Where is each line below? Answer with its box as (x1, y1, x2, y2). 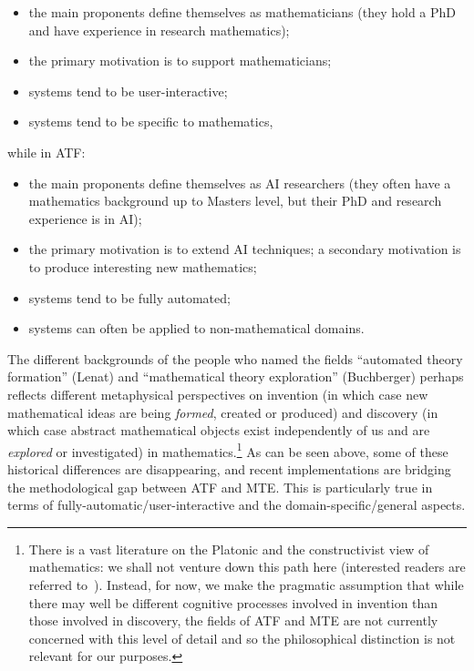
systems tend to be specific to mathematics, (28, 112, 273, 131)
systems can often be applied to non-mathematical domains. (28, 319, 365, 338)
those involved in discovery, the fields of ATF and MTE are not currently (28, 611, 438, 630)
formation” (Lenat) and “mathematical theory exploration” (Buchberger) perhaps (7, 367, 464, 386)
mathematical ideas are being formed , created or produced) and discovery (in (7, 402, 438, 422)
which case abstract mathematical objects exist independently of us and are (7, 421, 430, 440)
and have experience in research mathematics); (28, 20, 290, 39)
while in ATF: (7, 142, 86, 161)
